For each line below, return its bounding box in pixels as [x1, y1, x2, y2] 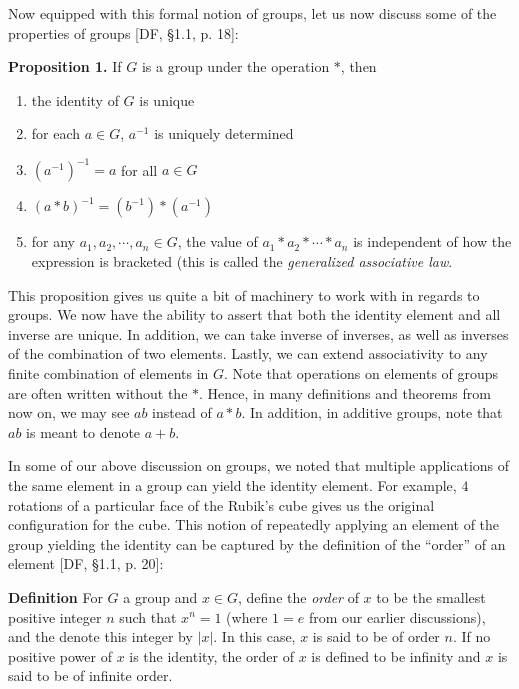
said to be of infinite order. [8, 665, 173, 686]
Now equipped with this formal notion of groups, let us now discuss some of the [8, 3, 497, 23]
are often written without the [8, 382, 188, 403]
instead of [152, 402, 212, 423]
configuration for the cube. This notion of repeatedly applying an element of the [8, 514, 500, 535]
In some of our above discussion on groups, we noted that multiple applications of [8, 455, 510, 476]
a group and [123, 586, 198, 607]
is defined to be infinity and [311, 645, 481, 666]
